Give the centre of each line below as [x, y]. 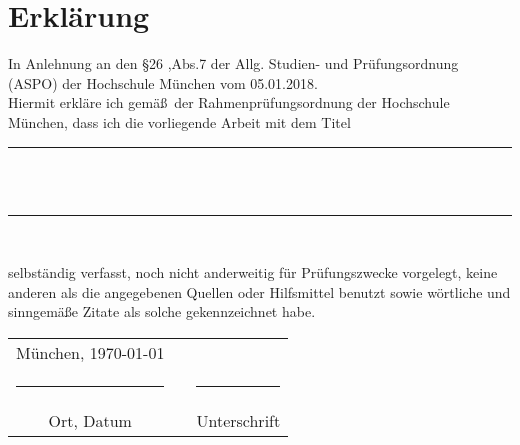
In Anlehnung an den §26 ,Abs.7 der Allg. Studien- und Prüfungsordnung [233, 63]
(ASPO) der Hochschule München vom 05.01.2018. [163, 82]
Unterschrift [238, 421]
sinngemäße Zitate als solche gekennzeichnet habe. [162, 311]
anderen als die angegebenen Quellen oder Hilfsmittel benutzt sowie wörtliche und [259, 291]
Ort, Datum [90, 421]
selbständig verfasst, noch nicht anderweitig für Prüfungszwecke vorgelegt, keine [253, 272]
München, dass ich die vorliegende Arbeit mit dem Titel [179, 121]
